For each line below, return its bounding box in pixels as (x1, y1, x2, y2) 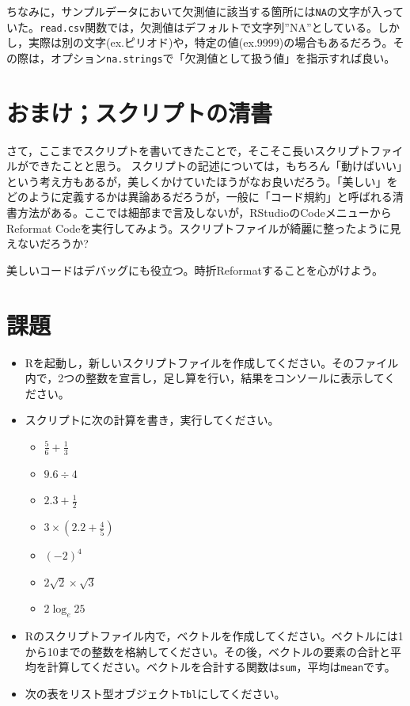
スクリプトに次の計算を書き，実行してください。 (25, 412, 279, 428)
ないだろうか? (17, 235, 89, 252)
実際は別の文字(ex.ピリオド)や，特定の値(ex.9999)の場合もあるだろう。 (28, 34, 393, 51)
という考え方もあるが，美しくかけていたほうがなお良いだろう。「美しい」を (6, 173, 398, 189)
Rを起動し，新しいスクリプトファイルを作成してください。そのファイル (25, 354, 399, 370)
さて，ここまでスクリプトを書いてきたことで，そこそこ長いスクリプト (6, 142, 370, 158)
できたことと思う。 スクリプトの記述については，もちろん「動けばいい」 (28, 158, 403, 174)
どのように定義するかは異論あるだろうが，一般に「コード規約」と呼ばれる (6, 188, 393, 205)
